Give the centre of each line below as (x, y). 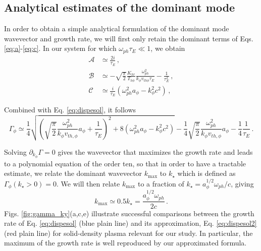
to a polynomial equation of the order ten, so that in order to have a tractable (125, 163)
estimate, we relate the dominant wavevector (73, 173)
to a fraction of (161, 183)
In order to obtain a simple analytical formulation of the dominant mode (117, 28)
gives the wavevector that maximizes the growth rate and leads (155, 152)
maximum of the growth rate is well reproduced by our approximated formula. (125, 243)
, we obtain (168, 48)
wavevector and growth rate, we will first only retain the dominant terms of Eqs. (129, 38)
